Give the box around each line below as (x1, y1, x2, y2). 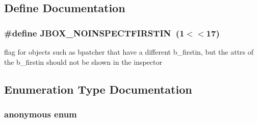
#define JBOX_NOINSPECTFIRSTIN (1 (4, 26, 185, 39)
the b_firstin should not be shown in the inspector (4, 56, 162, 67)
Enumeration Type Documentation (4, 81, 192, 97)
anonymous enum (4, 107, 77, 120)
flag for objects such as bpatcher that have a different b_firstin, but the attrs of (4, 47, 254, 57)
